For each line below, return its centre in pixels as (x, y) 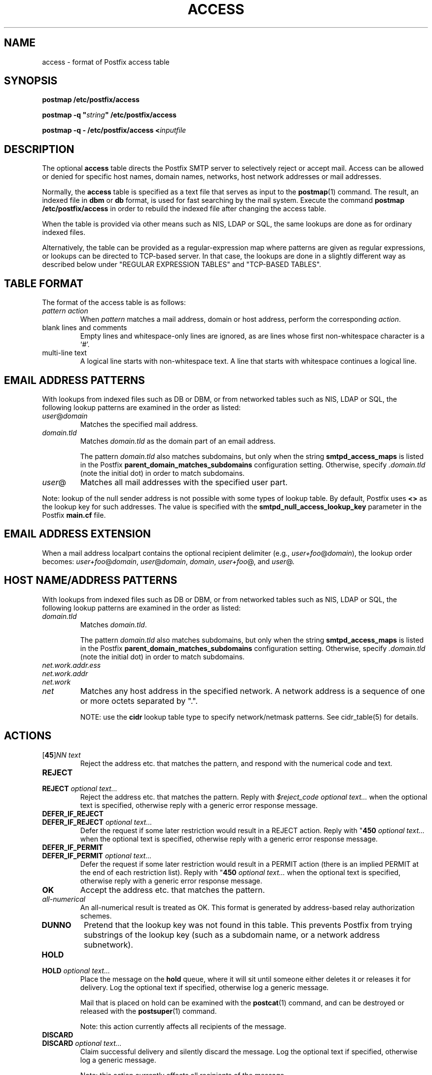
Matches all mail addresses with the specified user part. (184, 482)
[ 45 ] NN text (61, 755)
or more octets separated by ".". (139, 701)
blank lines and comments (85, 328)
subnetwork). (108, 944)
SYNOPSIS (31, 81)
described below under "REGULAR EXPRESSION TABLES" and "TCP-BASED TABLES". (182, 265)
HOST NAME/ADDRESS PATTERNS (91, 580)
